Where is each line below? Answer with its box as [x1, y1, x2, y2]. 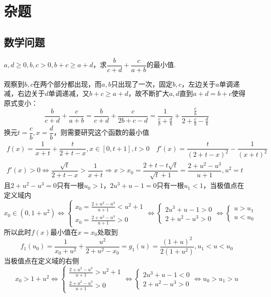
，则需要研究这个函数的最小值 [53, 127, 149, 137]
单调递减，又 [48, 88, 90, 98]
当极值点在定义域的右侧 [4, 255, 79, 265]
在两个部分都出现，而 [33, 78, 102, 89]
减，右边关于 [4, 88, 45, 98]
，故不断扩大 [128, 88, 169, 98]
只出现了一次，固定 [111, 78, 173, 89]
